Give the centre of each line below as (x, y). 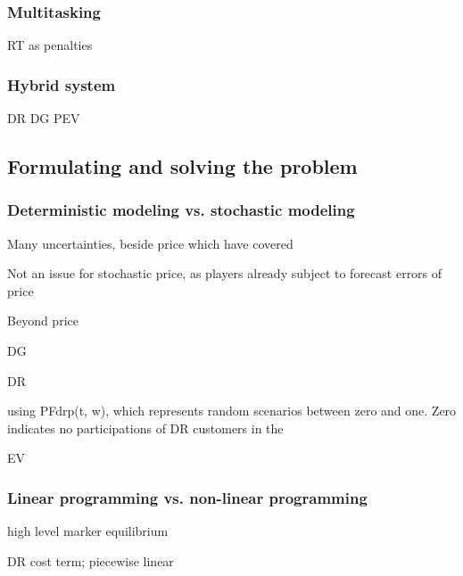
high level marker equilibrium (88, 531)
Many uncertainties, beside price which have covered (150, 243)
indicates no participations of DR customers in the (145, 428)
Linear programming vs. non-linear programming (187, 497)
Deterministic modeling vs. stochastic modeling (181, 210)
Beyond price (43, 321)
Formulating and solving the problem (182, 166)
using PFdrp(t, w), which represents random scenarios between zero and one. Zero (232, 411)
